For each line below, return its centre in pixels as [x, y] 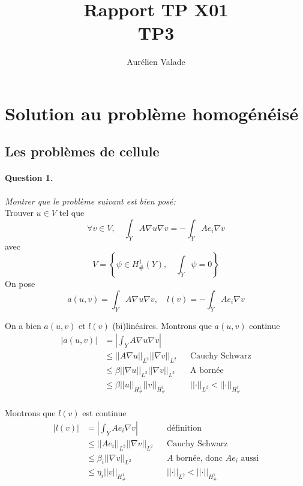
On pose [20, 284]
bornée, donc [199, 458]
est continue [104, 413]
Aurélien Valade [156, 62]
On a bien [23, 325]
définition [184, 428]
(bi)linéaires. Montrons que [162, 325]
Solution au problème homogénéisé [152, 113]
